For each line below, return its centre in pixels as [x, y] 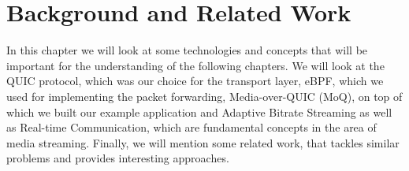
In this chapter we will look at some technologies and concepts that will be [187, 50]
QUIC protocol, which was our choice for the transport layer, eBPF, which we [195, 81]
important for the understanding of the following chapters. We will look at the [195, 65]
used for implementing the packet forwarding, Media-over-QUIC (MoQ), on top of [204, 96]
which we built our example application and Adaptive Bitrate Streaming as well [199, 112]
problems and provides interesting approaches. [118, 158]
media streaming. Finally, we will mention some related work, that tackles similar [203, 142]
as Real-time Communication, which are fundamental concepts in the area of [191, 127]
